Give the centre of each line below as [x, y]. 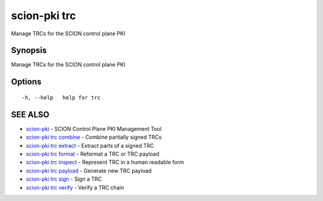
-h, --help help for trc [61, 98]
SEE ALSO [30, 115]
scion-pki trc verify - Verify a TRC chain [75, 187]
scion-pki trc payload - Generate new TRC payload [89, 170]
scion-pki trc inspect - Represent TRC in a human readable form [105, 162]
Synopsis [29, 51]
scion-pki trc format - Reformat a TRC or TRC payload [93, 154]
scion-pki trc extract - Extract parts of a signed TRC [90, 145]
